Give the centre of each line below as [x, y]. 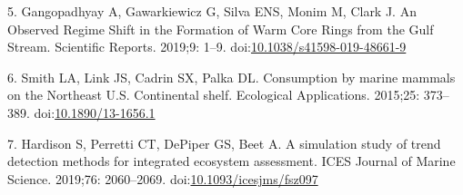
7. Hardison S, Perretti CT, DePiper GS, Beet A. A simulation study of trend [224, 143]
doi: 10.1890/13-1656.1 [95, 112]
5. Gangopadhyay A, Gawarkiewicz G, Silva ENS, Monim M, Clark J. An [212, 11]
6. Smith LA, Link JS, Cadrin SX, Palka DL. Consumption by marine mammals [231, 77]
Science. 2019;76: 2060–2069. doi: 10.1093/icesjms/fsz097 [163, 178]
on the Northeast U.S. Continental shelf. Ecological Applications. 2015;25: [214, 95]
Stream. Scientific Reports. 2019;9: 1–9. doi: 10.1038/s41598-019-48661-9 [207, 47]
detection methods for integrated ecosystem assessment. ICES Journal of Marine [231, 161]
